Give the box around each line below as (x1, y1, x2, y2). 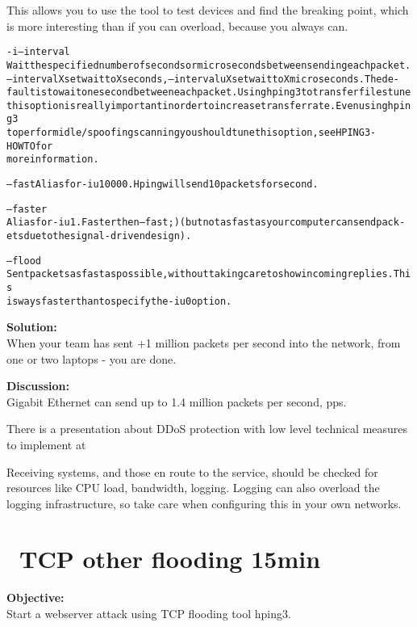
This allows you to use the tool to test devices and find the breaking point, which (6, 2, 409, 18)
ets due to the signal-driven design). (6, 230, 192, 242)
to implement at (6, 436, 86, 452)
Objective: (6, 589, 65, 606)
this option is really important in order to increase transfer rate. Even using (6, 99, 388, 112)
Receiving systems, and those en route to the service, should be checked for (6, 463, 378, 480)
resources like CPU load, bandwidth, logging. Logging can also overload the (6, 479, 380, 496)
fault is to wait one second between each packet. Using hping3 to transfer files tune (6, 86, 411, 99)
